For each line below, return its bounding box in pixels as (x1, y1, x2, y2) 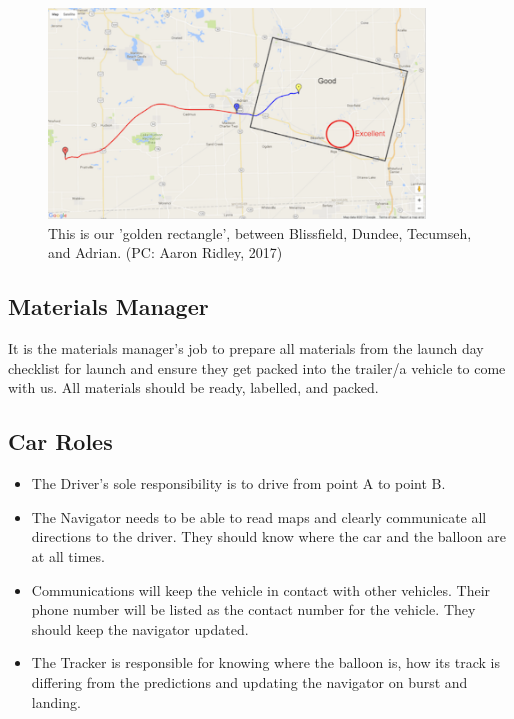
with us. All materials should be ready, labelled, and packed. (8, 377, 379, 398)
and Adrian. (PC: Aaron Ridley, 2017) (48, 242, 283, 263)
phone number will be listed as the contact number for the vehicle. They (31, 599, 476, 620)
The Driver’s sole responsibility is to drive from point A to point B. (31, 473, 446, 494)
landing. (31, 691, 81, 712)
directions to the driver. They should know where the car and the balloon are (31, 526, 506, 547)
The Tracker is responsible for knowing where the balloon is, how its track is (31, 652, 500, 673)
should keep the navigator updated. (31, 618, 249, 639)
